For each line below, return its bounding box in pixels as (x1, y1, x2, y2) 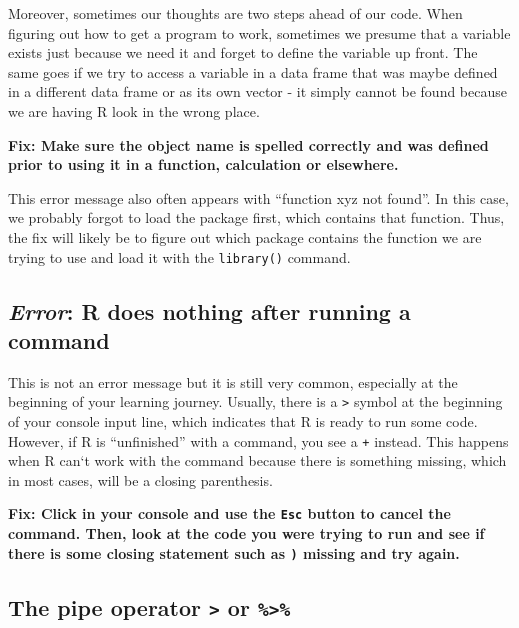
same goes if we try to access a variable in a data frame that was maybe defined (8, 61, 498, 82)
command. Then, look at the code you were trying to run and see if (8, 523, 485, 544)
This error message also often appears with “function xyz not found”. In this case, (8, 187, 509, 208)
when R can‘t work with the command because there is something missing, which (8, 450, 507, 471)
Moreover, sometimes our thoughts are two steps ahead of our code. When (8, 3, 463, 23)
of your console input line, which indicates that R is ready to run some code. (8, 411, 478, 432)
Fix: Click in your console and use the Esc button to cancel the (8, 503, 451, 524)
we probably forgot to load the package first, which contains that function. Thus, (8, 207, 505, 228)
